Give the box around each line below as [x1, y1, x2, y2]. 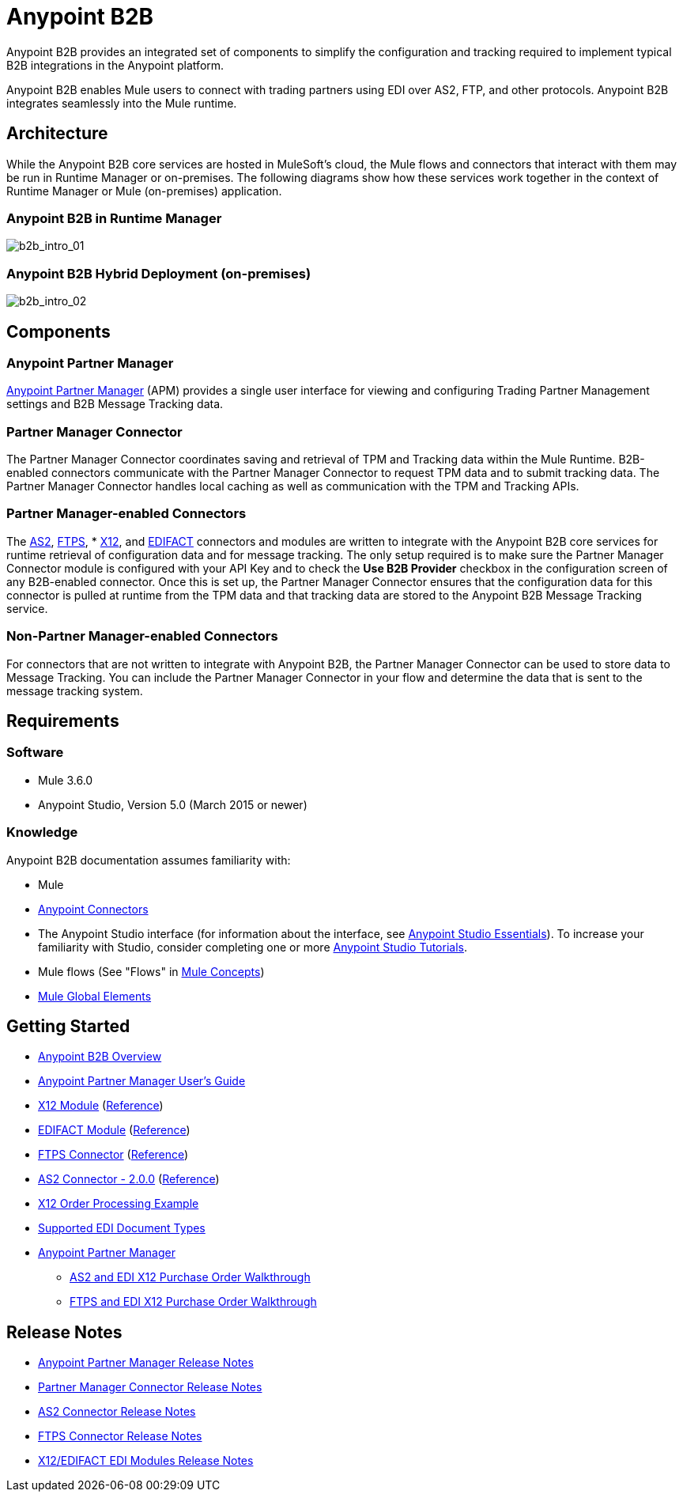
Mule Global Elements [38, 989, 152, 1003]
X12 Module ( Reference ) [38, 1099, 164, 1113]
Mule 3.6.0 [38, 773, 93, 787]
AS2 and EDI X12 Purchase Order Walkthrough [70, 1270, 311, 1284]
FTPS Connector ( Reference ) [38, 1148, 189, 1162]
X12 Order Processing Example [38, 1197, 199, 1211]
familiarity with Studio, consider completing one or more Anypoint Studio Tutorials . [38, 940, 467, 954]
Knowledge [6, 824, 78, 841]
